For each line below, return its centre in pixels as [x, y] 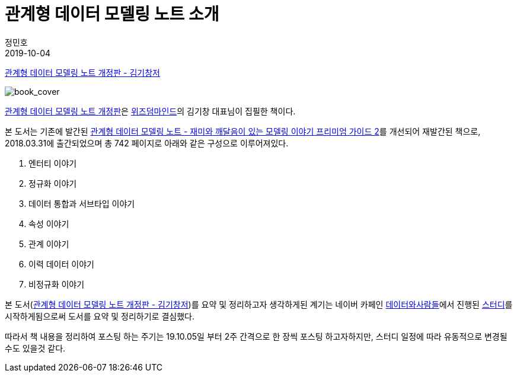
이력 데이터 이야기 [61, 264]
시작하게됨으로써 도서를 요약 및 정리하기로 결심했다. [100, 316]
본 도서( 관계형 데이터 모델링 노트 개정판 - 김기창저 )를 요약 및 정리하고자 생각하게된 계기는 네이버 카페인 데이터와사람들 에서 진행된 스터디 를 [259, 304]
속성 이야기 [49, 223]
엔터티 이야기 [53, 163]
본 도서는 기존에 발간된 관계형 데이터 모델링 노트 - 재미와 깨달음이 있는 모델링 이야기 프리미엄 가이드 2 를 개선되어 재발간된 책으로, [243, 131]
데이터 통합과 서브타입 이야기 [82, 203]
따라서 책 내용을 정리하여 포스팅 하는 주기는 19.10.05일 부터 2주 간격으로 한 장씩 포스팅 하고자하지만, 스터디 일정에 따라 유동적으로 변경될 [256, 336]
